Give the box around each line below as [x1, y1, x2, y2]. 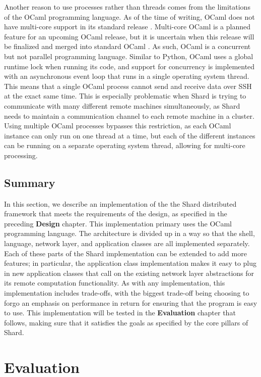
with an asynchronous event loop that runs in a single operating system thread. [4, 71, 249, 81]
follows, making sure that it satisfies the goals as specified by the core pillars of [4, 317, 248, 327]
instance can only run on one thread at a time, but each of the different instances [4, 130, 255, 140]
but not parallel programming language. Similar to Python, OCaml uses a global [4, 51, 253, 61]
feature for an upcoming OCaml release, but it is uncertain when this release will [4, 31, 254, 41]
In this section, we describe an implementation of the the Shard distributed [4, 198, 237, 209]
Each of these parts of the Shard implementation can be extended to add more [4, 248, 247, 258]
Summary [4, 174, 55, 190]
